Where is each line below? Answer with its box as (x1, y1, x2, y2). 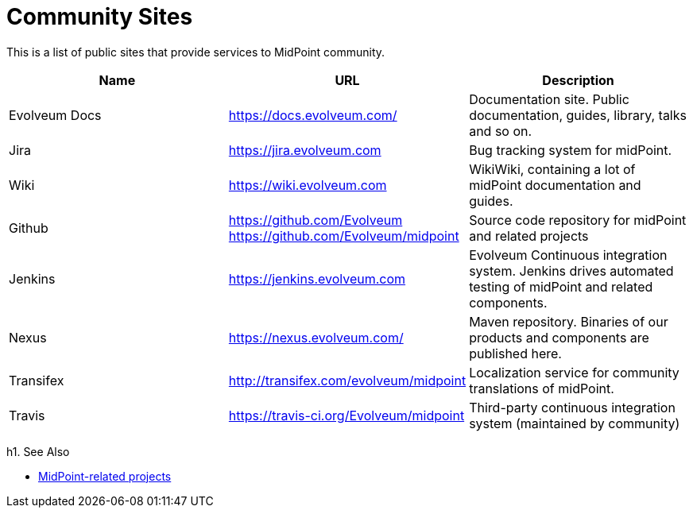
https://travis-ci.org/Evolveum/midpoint (228, 407, 465, 423)
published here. (469, 345, 562, 361)
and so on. (469, 122, 532, 139)
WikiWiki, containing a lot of (469, 160, 636, 177)
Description (542, 71, 614, 88)
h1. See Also (6, 444, 70, 458)
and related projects (469, 227, 589, 244)
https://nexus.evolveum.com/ (228, 329, 404, 346)
